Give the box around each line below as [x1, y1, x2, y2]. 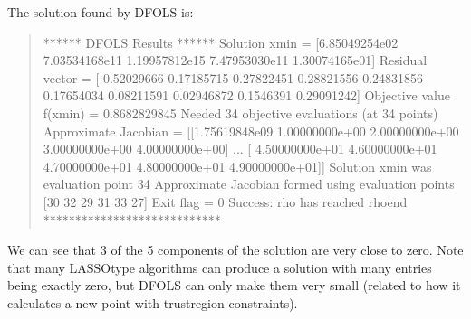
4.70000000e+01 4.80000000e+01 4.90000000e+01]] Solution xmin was [43, 156, 432, 175]
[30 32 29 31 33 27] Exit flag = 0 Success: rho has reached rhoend [43, 192, 408, 211]
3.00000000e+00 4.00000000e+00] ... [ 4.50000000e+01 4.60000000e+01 [43, 139, 437, 158]
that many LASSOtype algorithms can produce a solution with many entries [7, 258, 432, 277]
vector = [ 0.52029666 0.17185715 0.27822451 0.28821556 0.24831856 [43, 68, 424, 87]
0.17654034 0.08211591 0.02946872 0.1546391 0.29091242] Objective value [43, 86, 450, 105]
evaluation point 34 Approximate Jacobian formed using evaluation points [43, 174, 455, 193]
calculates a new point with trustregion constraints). [7, 293, 298, 312]
